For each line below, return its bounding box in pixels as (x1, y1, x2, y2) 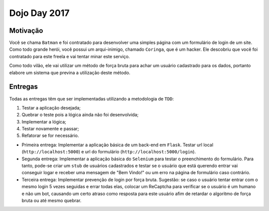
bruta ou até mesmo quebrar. (21, 198, 82, 204)
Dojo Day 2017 (9, 7, 70, 18)
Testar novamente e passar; (21, 126, 79, 132)
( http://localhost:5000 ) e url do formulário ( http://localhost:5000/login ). (21, 149, 196, 155)
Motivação (9, 26, 43, 35)
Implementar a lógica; (21, 118, 67, 124)
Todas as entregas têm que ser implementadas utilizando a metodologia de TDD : (9, 96, 174, 102)
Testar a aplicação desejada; (21, 105, 81, 110)
